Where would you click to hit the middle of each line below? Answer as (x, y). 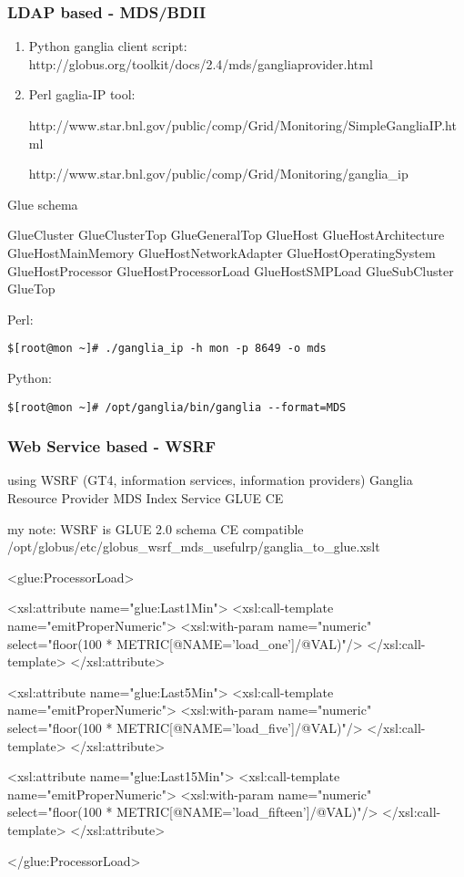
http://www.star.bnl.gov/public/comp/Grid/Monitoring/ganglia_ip (218, 174)
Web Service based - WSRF (112, 446)
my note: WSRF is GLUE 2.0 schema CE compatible (156, 528)
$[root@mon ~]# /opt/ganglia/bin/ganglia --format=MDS (177, 407)
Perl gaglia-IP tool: (82, 94)
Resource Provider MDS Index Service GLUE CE (146, 498)
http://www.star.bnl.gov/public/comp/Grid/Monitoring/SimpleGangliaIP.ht (242, 125)
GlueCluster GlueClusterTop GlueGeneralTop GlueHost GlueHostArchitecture (226, 235)
